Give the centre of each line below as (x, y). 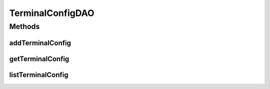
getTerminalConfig (39, 59)
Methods (24, 26)
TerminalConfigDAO (52, 13)
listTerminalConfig (39, 75)
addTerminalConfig (40, 43)
